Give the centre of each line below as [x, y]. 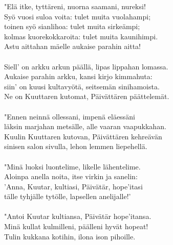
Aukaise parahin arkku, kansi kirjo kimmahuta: [78, 76]
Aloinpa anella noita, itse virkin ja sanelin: [71, 176]
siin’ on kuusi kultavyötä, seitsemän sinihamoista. [82, 86]
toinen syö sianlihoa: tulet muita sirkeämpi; [72, 26]
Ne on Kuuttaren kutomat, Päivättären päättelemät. [87, 96]
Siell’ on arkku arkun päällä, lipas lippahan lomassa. [86, 66]
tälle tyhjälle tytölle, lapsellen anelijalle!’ [68, 196]
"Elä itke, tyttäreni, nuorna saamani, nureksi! [75, 6]
